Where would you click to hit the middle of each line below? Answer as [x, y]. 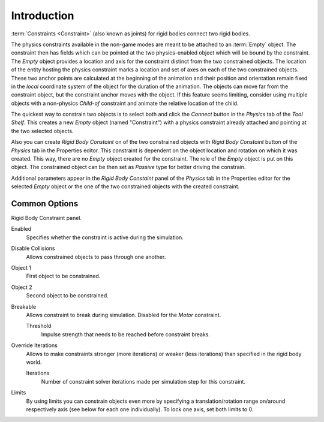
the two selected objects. [42, 131]
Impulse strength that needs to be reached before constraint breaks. [125, 334]
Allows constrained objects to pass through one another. [96, 257]
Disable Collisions [33, 248]
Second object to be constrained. [67, 296]
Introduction [43, 16]
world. [34, 362]
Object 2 [22, 287]
